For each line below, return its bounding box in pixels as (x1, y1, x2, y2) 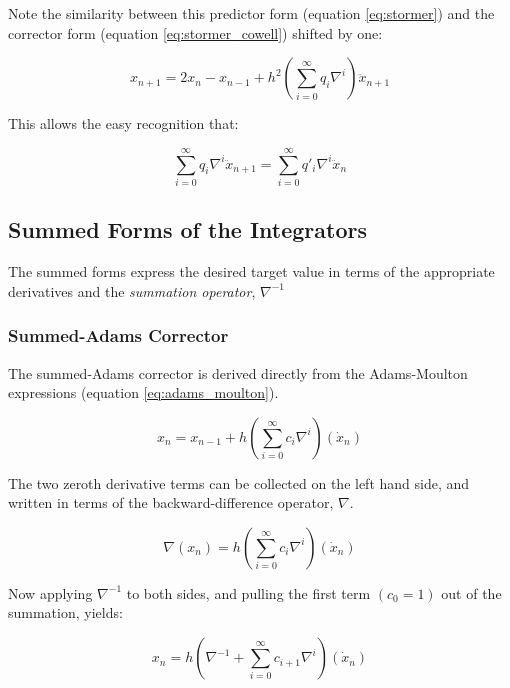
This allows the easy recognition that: (8, 113, 239, 134)
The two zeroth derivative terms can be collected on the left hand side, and (8, 472, 470, 493)
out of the (441, 582, 502, 603)
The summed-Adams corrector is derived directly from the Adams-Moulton (8, 362, 468, 383)
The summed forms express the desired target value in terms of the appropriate (8, 261, 495, 282)
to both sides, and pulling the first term (126, 582, 371, 603)
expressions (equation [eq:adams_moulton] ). (8, 382, 279, 403)
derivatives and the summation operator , (8, 280, 256, 301)
